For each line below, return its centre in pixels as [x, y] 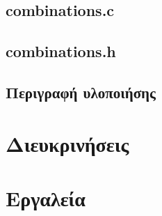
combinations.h [61, 51]
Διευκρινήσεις [67, 143]
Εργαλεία [46, 198]
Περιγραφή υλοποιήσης [81, 92]
